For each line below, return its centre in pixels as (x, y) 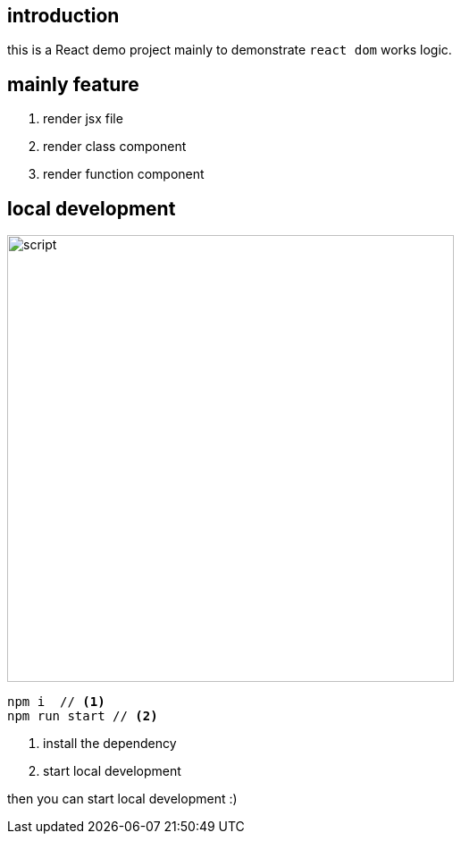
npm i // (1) (56, 702)
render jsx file (83, 119)
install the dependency (110, 744)
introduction (63, 16)
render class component (115, 147)
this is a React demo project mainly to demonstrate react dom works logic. (230, 50)
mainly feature (73, 84)
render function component (124, 174)
